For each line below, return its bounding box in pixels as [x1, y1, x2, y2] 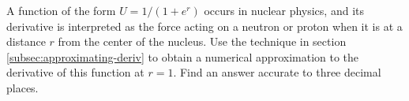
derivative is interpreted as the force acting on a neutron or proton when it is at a [6, 17, 403, 34]
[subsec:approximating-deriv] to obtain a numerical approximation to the [6, 48, 359, 65]
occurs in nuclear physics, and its [204, 2, 364, 18]
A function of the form [6, 2, 116, 18]
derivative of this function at [6, 64, 144, 80]
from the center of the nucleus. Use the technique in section [58, 33, 347, 50]
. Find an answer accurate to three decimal [173, 64, 381, 80]
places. [6, 79, 39, 95]
